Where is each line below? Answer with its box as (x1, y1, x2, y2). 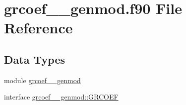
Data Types (4, 51, 65, 67)
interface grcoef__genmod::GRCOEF (4, 92, 119, 102)
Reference (4, 17, 73, 38)
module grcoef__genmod (4, 75, 81, 85)
